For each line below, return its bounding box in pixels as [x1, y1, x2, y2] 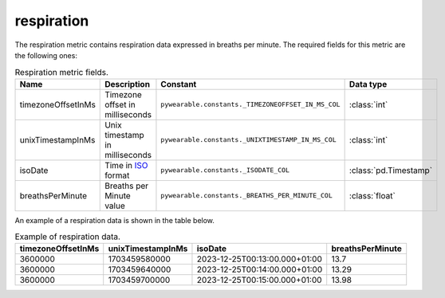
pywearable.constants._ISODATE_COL [160, 166, 290, 174]
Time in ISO [104, 159, 148, 171]
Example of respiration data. [14, 231, 121, 242]
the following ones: [14, 50, 77, 60]
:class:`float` [349, 190, 396, 201]
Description [104, 78, 151, 89]
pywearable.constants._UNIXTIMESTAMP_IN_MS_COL [160, 135, 337, 144]
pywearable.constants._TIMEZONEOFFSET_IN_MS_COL [160, 100, 341, 109]
